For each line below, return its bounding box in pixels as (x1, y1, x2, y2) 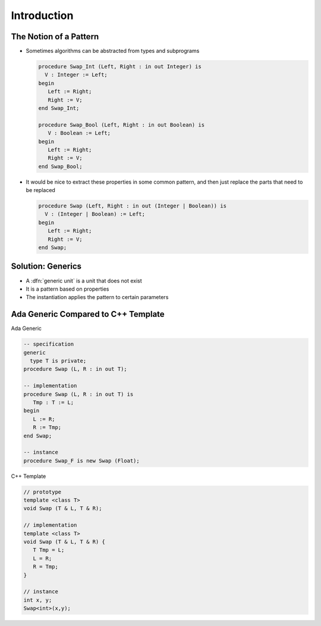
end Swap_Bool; (38, 163, 83, 169)
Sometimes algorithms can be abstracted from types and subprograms (26, 48, 200, 55)
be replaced (26, 187, 56, 194)
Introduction (11, 9, 74, 22)
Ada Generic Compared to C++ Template (11, 309, 165, 319)
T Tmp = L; (33, 547, 65, 553)
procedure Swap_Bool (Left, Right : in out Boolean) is (38, 121, 205, 128)
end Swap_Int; (38, 105, 80, 111)
